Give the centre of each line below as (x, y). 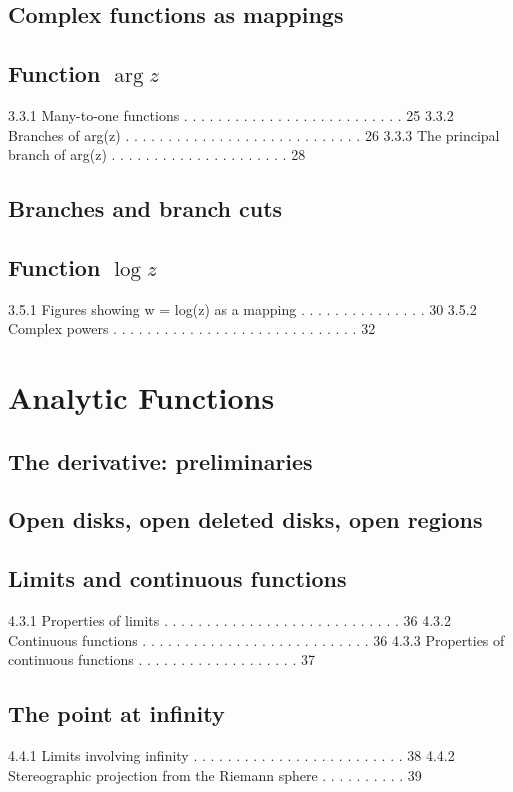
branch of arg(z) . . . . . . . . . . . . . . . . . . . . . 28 (157, 154)
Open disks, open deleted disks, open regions (245, 519)
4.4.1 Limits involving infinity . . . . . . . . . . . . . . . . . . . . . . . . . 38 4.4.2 (231, 755)
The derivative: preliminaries (160, 460)
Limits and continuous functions (177, 578)
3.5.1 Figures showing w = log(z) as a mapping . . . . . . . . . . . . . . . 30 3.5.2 (242, 308)
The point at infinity (116, 713)
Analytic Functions (141, 397)
